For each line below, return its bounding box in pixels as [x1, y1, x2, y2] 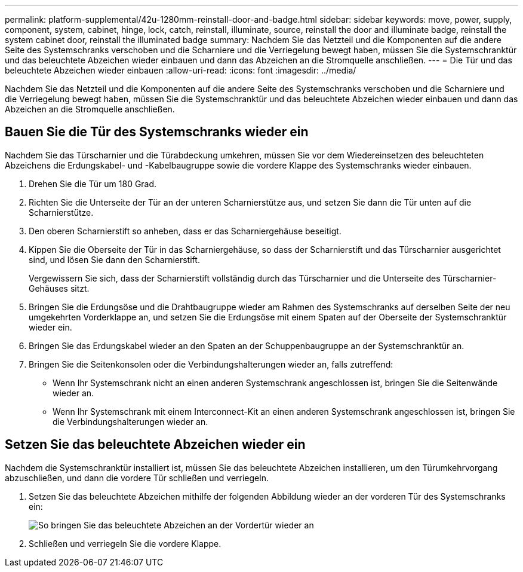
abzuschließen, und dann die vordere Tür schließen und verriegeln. [5, 472, 269, 483]
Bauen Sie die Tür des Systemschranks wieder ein [5, 124, 309, 140]
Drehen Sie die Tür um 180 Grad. [29, 178, 157, 189]
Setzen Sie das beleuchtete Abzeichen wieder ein [5, 437, 306, 452]
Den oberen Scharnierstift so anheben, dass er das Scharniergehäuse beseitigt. [29, 225, 342, 236]
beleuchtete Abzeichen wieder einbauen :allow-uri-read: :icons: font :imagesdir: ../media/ [5, 65, 356, 75]
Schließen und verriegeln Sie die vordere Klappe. [29, 538, 221, 549]
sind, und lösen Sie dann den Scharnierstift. [29, 254, 200, 265]
